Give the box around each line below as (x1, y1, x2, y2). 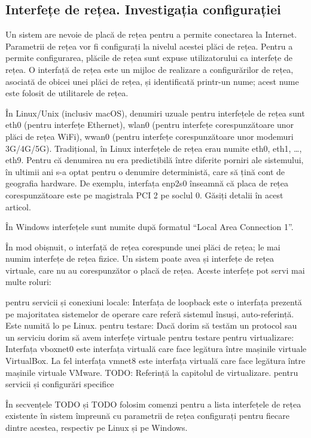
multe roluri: (5, 275, 51, 288)
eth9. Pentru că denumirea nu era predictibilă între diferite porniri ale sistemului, (5, 154, 304, 166)
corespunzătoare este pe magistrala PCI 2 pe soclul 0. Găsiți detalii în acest (5, 188, 283, 201)
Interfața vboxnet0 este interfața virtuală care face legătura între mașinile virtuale (5, 342, 307, 355)
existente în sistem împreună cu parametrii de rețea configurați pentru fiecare (5, 409, 289, 422)
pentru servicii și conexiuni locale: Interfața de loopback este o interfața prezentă (5, 296, 302, 308)
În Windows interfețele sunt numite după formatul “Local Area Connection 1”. (5, 220, 294, 233)
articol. (5, 200, 31, 213)
